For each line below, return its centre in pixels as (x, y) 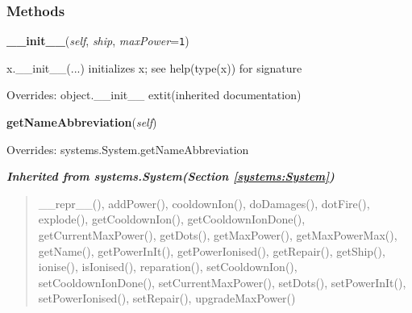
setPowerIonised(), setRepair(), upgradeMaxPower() (167, 298)
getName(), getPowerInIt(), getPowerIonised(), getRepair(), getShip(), (212, 250)
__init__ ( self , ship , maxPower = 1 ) (98, 41)
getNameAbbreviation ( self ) (82, 122)
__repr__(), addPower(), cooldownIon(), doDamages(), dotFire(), (204, 203)
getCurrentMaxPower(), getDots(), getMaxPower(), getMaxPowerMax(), (218, 235)
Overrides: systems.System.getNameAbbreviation (128, 149)
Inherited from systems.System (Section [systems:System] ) (171, 176)
